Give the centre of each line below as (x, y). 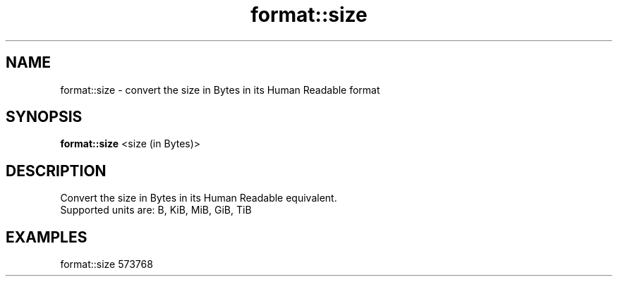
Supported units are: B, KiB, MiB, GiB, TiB (156, 210)
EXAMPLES (47, 237)
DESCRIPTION (56, 171)
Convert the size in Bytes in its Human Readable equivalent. (199, 198)
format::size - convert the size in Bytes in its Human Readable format (220, 90)
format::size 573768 (107, 264)
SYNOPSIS (44, 117)
